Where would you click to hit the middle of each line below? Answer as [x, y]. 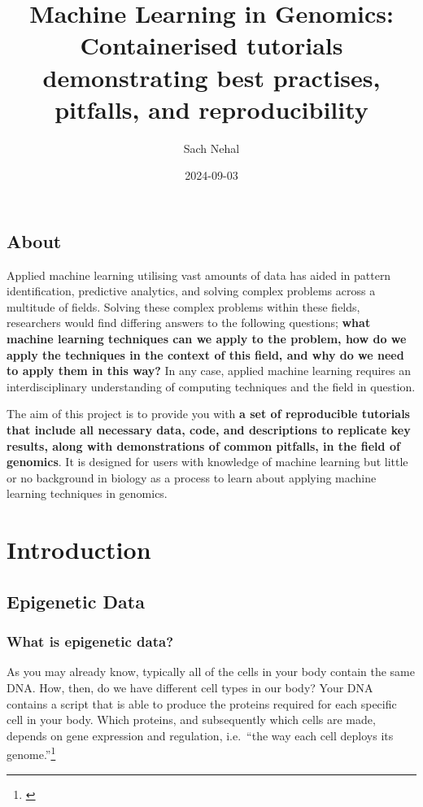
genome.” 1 [31, 753]
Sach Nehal [211, 148]
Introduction [79, 550]
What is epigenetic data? [90, 641]
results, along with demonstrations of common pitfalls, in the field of [203, 445]
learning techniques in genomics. [87, 493]
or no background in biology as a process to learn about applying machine [192, 477]
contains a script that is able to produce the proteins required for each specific [202, 703]
